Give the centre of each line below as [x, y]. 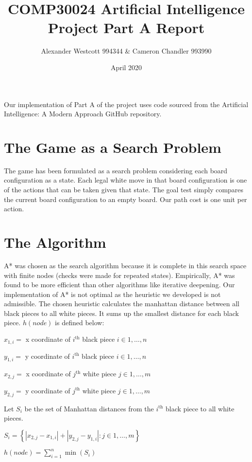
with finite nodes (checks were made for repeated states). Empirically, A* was [119, 275]
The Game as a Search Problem [113, 147]
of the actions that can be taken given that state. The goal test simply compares [124, 189]
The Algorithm [55, 242]
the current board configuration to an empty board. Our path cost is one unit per [126, 199]
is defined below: [80, 323]
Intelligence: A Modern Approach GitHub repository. [83, 114]
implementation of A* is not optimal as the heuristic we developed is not [112, 294]
